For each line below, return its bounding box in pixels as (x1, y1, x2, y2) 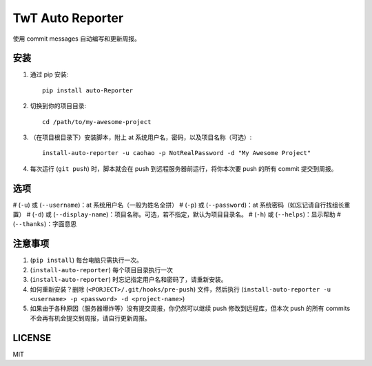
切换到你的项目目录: (30, 102, 87, 110)
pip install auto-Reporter (42, 86, 134, 94)
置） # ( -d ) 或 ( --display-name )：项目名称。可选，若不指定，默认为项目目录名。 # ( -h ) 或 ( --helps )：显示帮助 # (12, 210, 341, 218)
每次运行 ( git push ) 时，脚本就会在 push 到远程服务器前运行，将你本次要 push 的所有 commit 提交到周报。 (30, 164, 338, 172)
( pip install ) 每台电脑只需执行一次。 (30, 256, 143, 265)
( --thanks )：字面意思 (12, 220, 77, 228)
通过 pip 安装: (30, 70, 69, 79)
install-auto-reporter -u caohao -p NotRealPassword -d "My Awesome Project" (42, 149, 311, 157)
